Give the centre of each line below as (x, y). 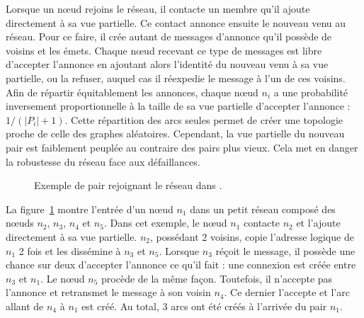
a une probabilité (311, 92)
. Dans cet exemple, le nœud (165, 223)
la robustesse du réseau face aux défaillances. (103, 161)
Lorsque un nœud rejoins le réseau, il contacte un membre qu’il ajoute (158, 8)
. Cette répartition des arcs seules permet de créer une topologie (204, 119)
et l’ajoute (318, 223)
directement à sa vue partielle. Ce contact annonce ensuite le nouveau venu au (176, 22)
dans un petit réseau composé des (263, 209)
